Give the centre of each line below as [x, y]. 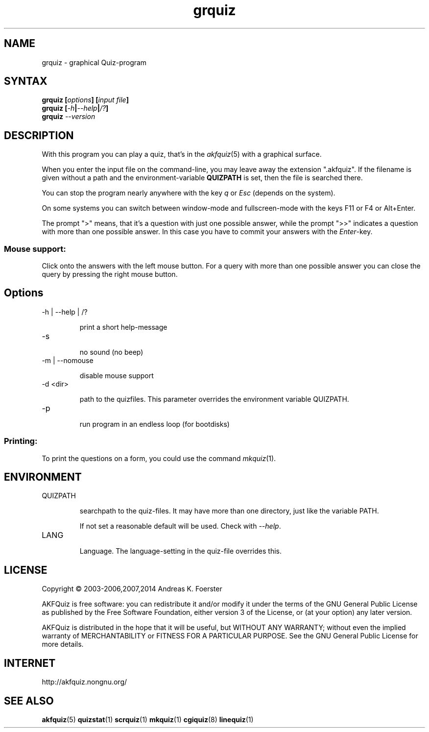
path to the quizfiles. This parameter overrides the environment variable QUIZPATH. [214, 399]
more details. [63, 644]
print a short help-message [123, 327]
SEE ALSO [29, 701]
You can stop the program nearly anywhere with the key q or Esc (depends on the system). [189, 193]
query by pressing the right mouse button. [110, 274]
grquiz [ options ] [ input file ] [85, 100]
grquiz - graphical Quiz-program [94, 62]
